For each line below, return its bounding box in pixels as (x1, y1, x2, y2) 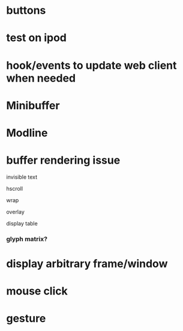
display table (6, 219, 38, 227)
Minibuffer (6, 98, 60, 112)
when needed (6, 71, 76, 85)
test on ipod (6, 31, 67, 45)
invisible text (6, 173, 38, 180)
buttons (6, 4, 46, 17)
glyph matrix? (6, 234, 48, 243)
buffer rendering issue (6, 154, 121, 167)
